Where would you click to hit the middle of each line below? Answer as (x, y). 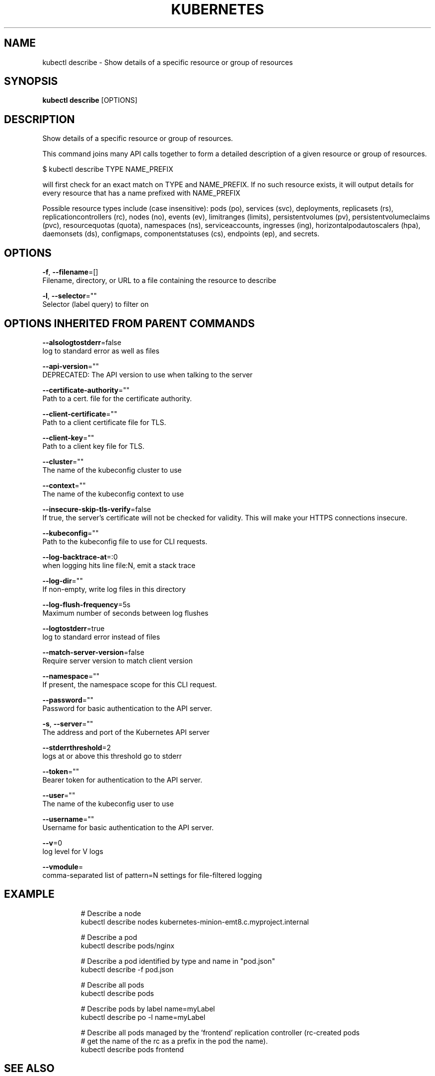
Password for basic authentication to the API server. (127, 708)
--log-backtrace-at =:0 (80, 557)
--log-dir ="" (63, 580)
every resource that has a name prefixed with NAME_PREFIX (141, 193)
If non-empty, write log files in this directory (114, 589)
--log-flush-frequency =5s (86, 604)
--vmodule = (63, 866)
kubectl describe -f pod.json (127, 969)
